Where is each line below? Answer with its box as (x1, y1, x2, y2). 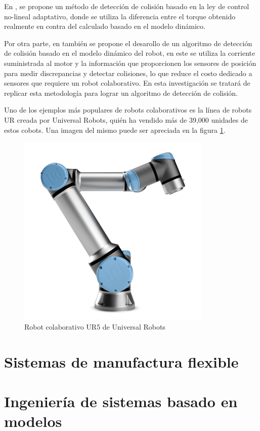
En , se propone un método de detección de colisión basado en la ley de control (4, 1, 249, 11)
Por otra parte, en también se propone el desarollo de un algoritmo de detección (4, 38, 252, 48)
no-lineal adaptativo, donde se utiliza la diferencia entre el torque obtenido (4, 11, 236, 21)
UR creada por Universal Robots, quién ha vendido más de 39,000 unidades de (4, 114, 248, 125)
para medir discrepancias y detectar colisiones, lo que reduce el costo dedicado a (4, 67, 252, 78)
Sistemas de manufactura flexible (4, 351, 239, 372)
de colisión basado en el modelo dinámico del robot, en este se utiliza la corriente (4, 48, 255, 58)
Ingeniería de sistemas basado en (4, 390, 238, 411)
